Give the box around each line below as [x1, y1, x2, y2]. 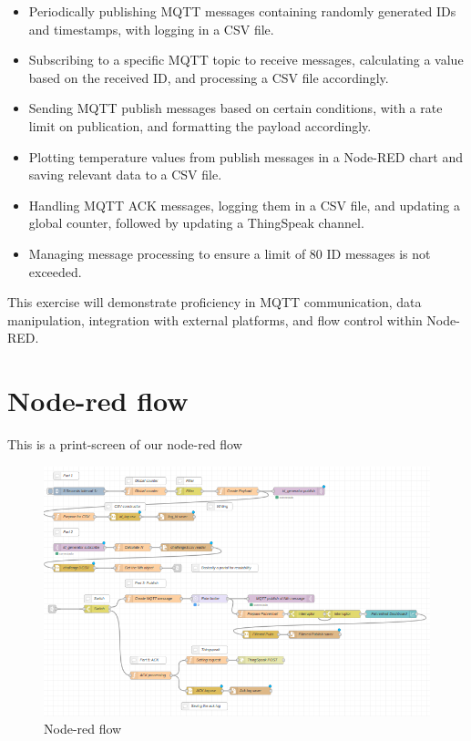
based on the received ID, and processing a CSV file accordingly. [28, 67, 389, 87]
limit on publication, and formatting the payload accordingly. [28, 116, 372, 135]
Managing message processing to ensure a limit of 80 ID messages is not [28, 243, 431, 262]
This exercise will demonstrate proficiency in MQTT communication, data [7, 293, 422, 312]
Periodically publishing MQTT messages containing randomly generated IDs [28, 2, 456, 20]
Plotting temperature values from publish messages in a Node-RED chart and [28, 147, 463, 166]
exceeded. [28, 262, 82, 281]
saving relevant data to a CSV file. [28, 165, 222, 184]
